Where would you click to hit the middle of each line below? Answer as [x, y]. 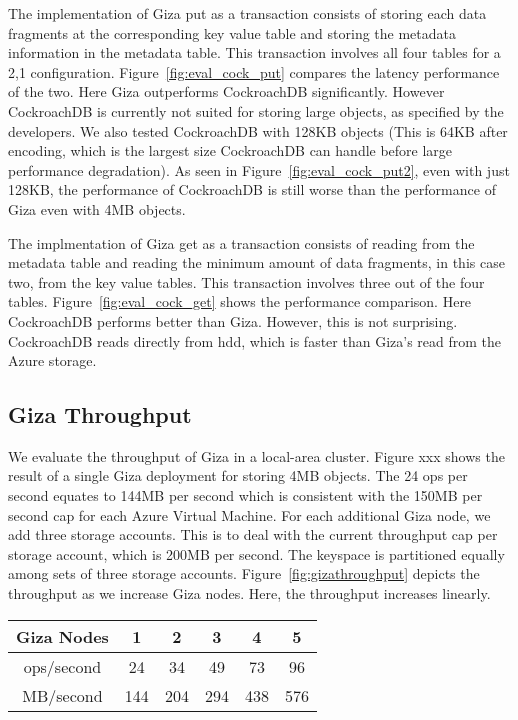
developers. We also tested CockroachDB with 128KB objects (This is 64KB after [258, 130]
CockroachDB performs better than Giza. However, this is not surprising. [233, 320]
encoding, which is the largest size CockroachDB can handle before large [230, 150]
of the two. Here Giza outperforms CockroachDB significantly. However [226, 91]
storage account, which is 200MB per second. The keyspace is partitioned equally [256, 553]
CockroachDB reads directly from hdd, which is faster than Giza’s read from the [255, 340]
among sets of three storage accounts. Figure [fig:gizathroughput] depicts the [244, 573]
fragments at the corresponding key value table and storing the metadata [232, 32]
